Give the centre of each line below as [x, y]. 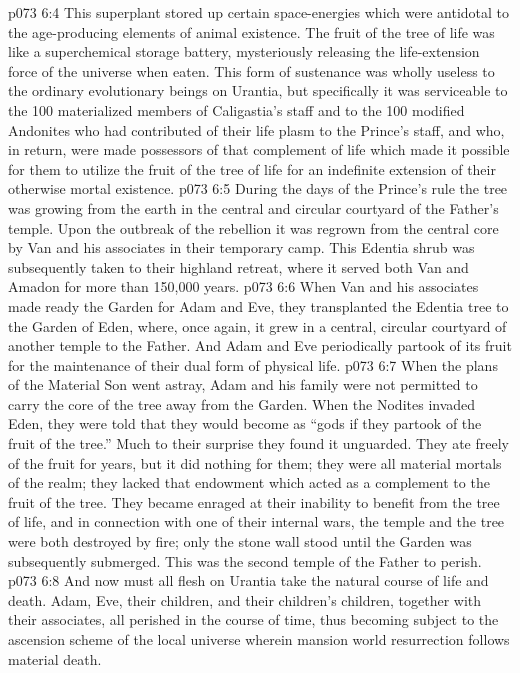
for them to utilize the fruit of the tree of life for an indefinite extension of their [252, 168]
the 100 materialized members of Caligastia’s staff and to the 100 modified [236, 109]
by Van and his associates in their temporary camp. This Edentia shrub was [241, 247]
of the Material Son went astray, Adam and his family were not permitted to [243, 384]
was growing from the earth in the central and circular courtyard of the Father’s [253, 207]
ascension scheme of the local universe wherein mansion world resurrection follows [259, 639]
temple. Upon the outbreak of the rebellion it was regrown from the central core [253, 227]
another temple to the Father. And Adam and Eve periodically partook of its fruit [260, 345]
